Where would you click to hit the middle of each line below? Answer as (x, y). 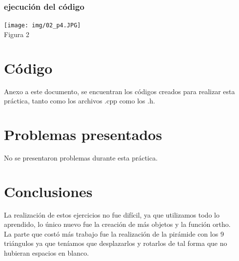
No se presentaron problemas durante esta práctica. (81, 157)
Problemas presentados (83, 134)
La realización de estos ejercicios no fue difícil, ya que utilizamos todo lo (112, 214)
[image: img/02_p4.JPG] (42, 26)
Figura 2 (17, 34)
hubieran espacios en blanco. (47, 253)
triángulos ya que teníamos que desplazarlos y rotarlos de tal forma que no (116, 243)
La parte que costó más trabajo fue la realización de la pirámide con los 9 (114, 233)
